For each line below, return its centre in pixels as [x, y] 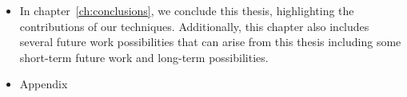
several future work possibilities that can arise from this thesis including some [210, 42]
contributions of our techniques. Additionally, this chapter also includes [194, 26]
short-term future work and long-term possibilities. [144, 57]
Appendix [44, 84]
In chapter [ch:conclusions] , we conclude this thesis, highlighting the [187, 10]
